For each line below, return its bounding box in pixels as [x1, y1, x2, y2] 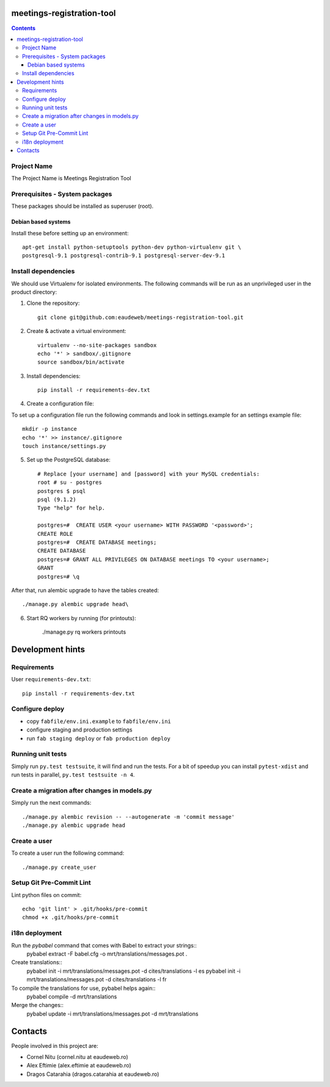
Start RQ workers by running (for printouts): [26, 614, 136, 621]
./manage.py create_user [22, 863, 97, 871]
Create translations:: [11, 959, 62, 966]
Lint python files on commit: [11, 891, 82, 898]
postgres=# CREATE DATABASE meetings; [37, 538, 157, 546]
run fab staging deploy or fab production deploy [26, 734, 171, 742]
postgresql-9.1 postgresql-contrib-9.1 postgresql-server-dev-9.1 [22, 252, 226, 259]
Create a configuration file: [26, 400, 94, 408]
